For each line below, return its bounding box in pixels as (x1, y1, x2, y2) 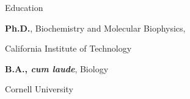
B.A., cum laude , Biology (5, 62, 109, 75)
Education (5, 1, 43, 13)
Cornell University (5, 83, 73, 95)
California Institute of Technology (5, 42, 132, 55)
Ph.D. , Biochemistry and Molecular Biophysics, (5, 21, 186, 34)
